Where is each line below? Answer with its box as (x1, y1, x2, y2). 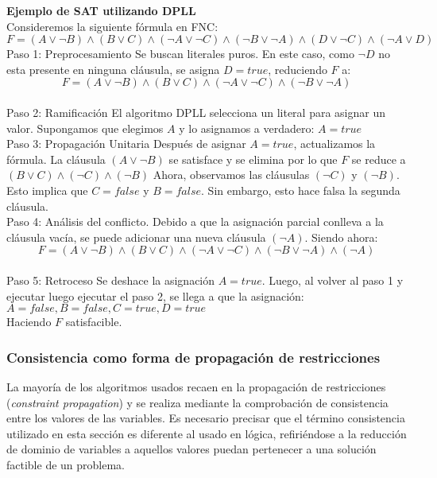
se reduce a (351, 150, 406, 167)
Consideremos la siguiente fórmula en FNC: (6, 17, 218, 34)
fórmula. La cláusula (6, 150, 106, 167)
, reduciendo (268, 60, 327, 77)
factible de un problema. (6, 456, 126, 472)
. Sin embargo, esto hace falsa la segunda (201, 181, 400, 198)
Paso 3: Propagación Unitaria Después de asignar (6, 135, 246, 152)
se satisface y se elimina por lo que (168, 150, 338, 167)
